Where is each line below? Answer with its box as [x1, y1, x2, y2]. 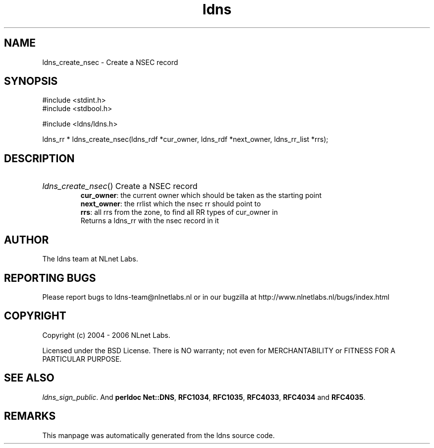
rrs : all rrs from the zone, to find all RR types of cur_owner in [80, 208, 278, 217]
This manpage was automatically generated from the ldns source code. [42, 431, 275, 440]
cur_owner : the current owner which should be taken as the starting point [80, 191, 322, 200]
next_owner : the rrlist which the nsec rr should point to [80, 199, 261, 208]
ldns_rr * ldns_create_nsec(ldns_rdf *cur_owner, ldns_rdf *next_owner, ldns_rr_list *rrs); [42, 135, 328, 144]
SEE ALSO [4, 372, 54, 384]
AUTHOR [4, 233, 49, 246]
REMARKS [4, 410, 56, 423]
